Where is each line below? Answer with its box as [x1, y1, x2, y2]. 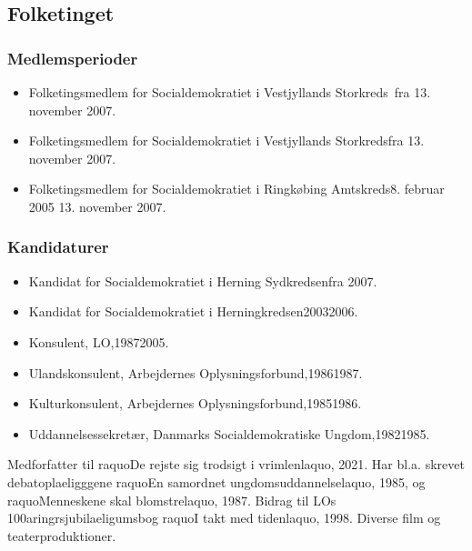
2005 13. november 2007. [28, 196, 166, 215]
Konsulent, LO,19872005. [28, 332, 169, 351]
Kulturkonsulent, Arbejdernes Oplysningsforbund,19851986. [28, 394, 362, 413]
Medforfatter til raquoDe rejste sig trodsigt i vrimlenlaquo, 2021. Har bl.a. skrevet [7, 455, 465, 474]
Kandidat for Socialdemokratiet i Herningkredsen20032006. [28, 302, 358, 321]
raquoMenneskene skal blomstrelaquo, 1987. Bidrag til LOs [7, 490, 336, 509]
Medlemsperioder [7, 46, 138, 69]
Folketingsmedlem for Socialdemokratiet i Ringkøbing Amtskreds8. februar [28, 179, 445, 198]
